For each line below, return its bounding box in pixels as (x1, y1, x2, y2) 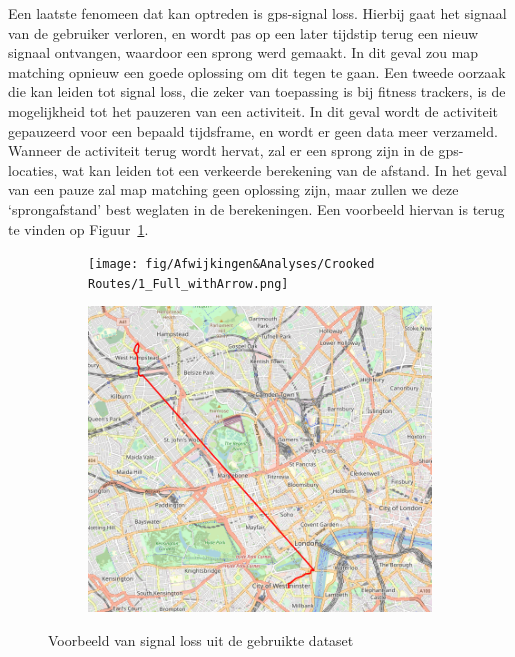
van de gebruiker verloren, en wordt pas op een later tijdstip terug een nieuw (8, 22, 479, 43)
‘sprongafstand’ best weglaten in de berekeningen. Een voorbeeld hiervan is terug (8, 198, 505, 219)
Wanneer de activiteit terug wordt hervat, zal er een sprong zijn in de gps (8, 140, 459, 161)
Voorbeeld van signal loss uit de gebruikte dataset (48, 629, 354, 650)
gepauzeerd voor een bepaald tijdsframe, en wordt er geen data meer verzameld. (8, 120, 498, 141)
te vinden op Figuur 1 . (8, 218, 149, 239)
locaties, (8, 159, 58, 180)
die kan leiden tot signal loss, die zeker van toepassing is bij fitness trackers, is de (8, 81, 506, 102)
